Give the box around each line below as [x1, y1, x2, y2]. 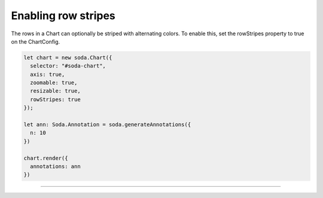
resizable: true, [30, 87, 81, 95]
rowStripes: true [30, 96, 81, 103]
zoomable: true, [30, 80, 78, 86]
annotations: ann [30, 163, 81, 170]
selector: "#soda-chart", [30, 63, 106, 69]
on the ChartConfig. [11, 38, 60, 45]
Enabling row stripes [11, 9, 116, 22]
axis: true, [30, 71, 65, 78]
